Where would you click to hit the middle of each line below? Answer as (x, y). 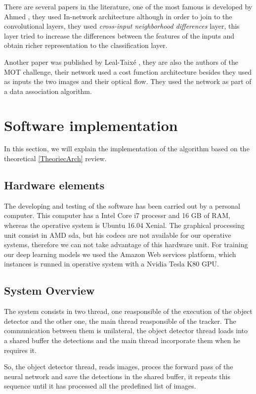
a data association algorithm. (48, 91)
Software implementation (91, 125)
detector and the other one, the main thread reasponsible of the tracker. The (120, 321)
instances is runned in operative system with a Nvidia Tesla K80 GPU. (111, 264)
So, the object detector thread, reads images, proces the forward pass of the (119, 367)
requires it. (20, 350)
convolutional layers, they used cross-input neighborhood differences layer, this (122, 26)
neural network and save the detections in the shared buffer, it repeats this (117, 376)
